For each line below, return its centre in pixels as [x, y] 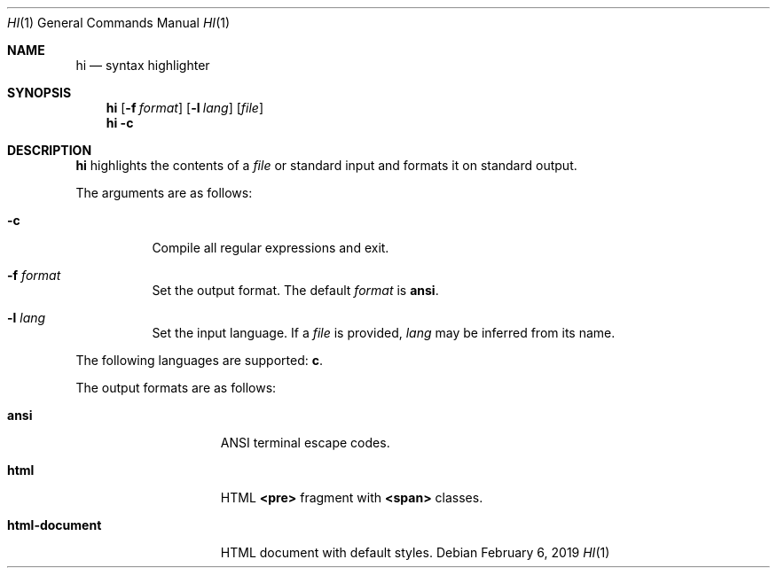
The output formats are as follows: [176, 388]
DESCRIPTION [50, 150]
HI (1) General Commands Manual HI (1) [119, 23]
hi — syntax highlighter [143, 65]
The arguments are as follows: [164, 193]
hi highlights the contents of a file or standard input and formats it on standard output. [326, 165]
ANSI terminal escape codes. [305, 443]
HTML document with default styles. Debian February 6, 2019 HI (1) [415, 552]
